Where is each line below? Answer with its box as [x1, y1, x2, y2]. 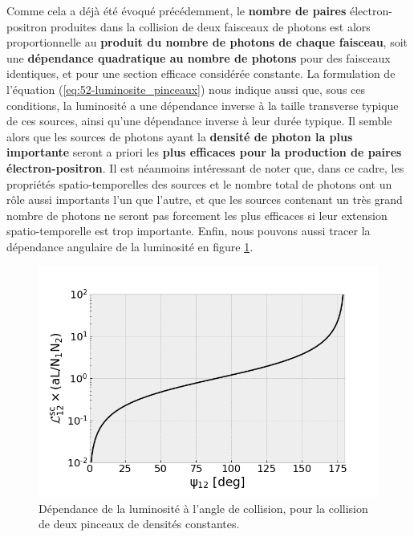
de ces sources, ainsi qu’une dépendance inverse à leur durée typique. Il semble [6, 112, 392, 129]
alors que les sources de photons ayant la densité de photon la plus [6, 128, 353, 144]
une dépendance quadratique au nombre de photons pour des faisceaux [6, 49, 391, 66]
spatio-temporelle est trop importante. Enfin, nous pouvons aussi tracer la [6, 222, 371, 239]
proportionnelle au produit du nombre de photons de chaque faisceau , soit [6, 34, 408, 51]
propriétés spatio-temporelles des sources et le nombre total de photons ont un [6, 175, 392, 192]
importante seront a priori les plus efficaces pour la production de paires [6, 144, 402, 161]
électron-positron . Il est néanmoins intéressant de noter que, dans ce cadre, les [6, 159, 404, 176]
